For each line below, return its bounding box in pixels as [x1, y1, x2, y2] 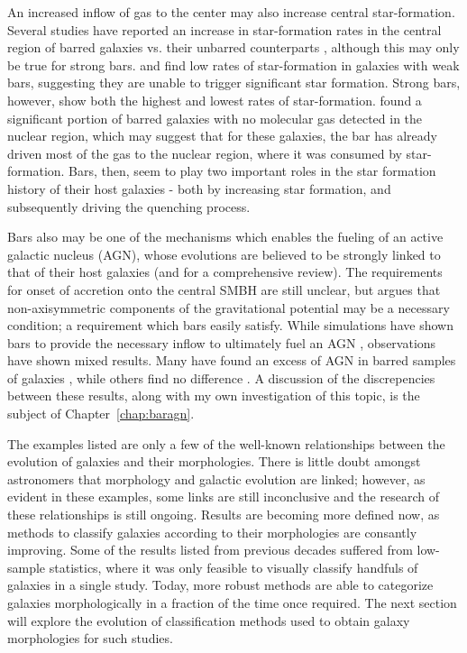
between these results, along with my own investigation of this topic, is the [7, 386, 420, 405]
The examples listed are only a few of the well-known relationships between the [7, 434, 445, 453]
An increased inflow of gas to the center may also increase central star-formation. [7, 3, 455, 21]
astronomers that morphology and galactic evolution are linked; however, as [7, 469, 426, 488]
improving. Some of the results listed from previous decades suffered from [7, 540, 413, 559]
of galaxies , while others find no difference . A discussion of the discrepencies [7, 368, 435, 387]
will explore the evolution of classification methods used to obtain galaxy [7, 611, 410, 630]
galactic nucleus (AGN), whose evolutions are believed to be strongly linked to [7, 244, 441, 263]
